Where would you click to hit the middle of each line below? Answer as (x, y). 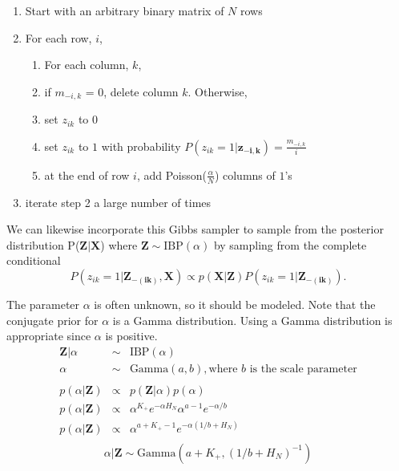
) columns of (245, 175)
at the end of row (87, 175)
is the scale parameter (303, 369)
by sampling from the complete (290, 244)
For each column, (87, 65)
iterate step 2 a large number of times (118, 202)
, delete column (141, 91)
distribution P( (43, 244)
